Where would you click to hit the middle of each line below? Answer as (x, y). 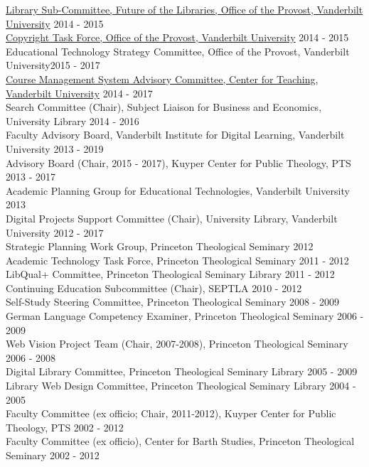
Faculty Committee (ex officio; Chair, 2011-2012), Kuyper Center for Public (171, 413)
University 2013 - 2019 (55, 148)
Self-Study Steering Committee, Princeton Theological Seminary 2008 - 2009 (172, 302)
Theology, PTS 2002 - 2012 (65, 427)
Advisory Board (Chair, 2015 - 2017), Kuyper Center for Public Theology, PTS (178, 162)
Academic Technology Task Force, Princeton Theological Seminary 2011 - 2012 (177, 260)
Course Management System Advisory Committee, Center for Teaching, (162, 79)
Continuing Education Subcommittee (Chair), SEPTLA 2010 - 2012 (154, 288)
